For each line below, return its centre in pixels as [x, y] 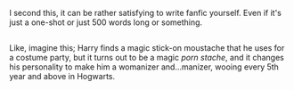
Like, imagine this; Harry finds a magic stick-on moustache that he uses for [147, 48]
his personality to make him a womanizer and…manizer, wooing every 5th [144, 67]
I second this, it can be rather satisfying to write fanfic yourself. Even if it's [146, 13]
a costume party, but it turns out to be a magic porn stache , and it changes [147, 58]
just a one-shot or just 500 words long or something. [106, 22]
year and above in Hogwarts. [62, 77]
